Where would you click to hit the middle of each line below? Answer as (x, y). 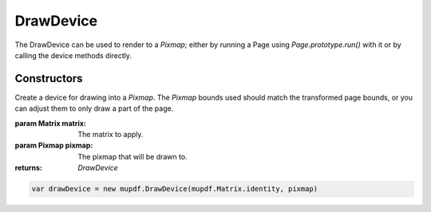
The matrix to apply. (111, 135)
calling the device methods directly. (73, 55)
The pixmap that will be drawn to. (132, 156)
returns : (29, 168)
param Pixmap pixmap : (54, 145)
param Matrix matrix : (51, 123)
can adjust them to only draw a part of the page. (94, 108)
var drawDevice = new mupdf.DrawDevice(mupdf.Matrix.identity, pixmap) (175, 189)
